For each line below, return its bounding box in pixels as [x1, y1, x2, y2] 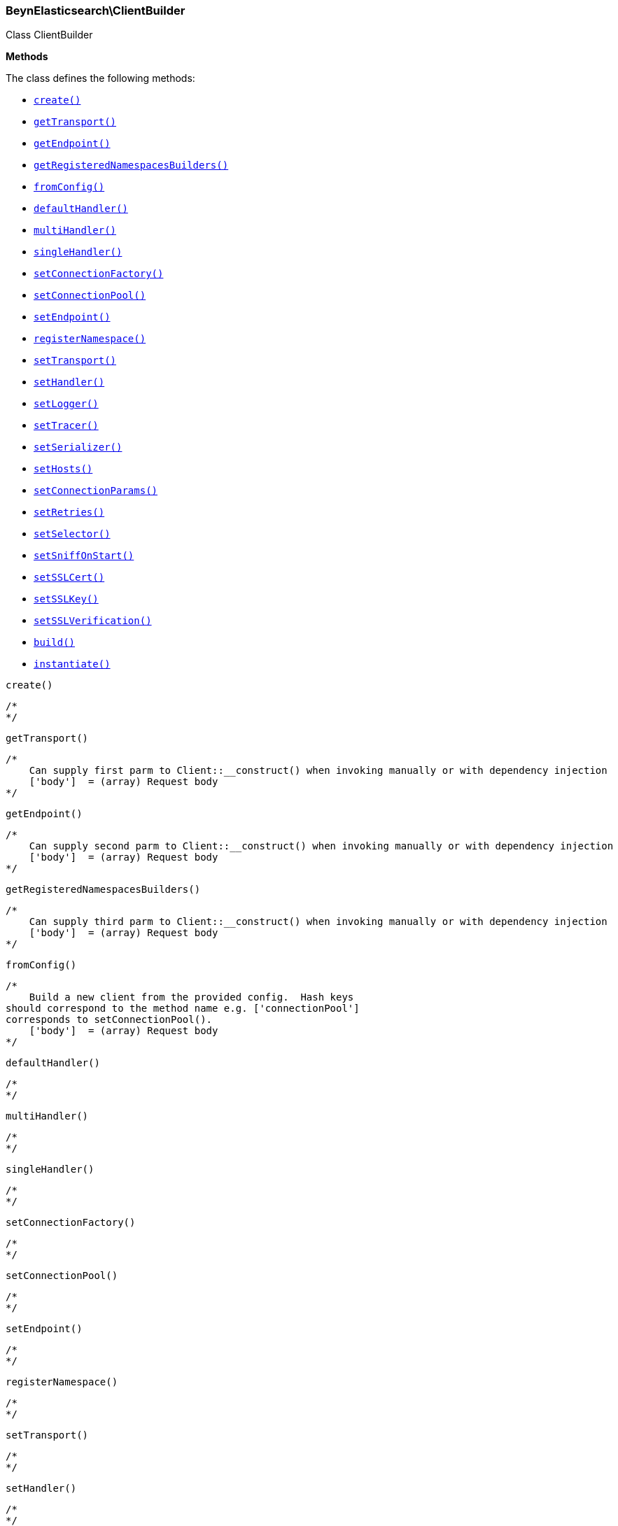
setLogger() [34, 398, 99, 410]
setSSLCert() [34, 572, 105, 584]
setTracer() [34, 420, 99, 432]
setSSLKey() [34, 593, 99, 605]
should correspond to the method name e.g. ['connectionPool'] [6, 1003, 360, 1015]
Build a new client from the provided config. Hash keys [29, 991, 354, 1003]
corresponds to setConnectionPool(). [6, 1014, 213, 1026]
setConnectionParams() [34, 485, 158, 497]
